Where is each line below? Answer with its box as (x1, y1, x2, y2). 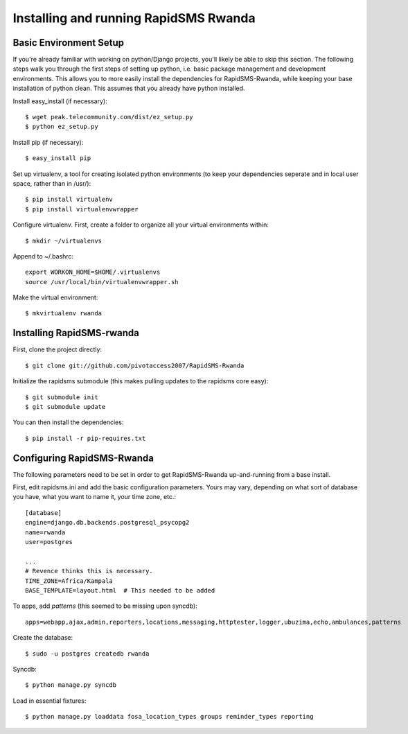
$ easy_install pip (25, 155, 91, 162)
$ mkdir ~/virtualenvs (25, 236, 103, 245)
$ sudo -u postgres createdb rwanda (25, 649, 150, 658)
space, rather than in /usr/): (12, 179, 91, 187)
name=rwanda (25, 528, 66, 536)
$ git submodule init (25, 393, 98, 401)
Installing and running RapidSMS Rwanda (12, 10, 256, 26)
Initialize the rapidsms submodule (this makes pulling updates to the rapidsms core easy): (12, 377, 269, 385)
